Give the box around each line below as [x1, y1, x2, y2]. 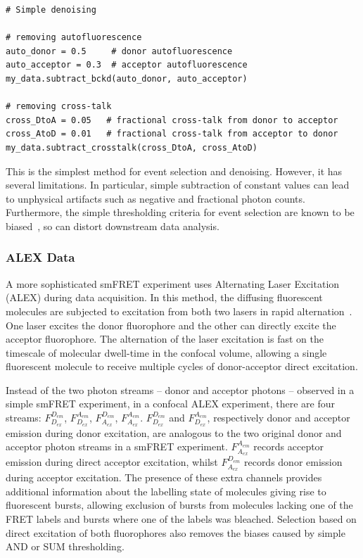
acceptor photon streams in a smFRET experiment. [6, 439, 228, 454]
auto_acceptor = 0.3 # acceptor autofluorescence [6, 60, 248, 70]
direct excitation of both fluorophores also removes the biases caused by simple [6, 525, 345, 540]
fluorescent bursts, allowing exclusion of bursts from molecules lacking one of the [6, 497, 353, 512]
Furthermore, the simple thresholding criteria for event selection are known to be [6, 205, 355, 220]
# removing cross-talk [6, 101, 112, 112]
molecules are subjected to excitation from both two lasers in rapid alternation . [6, 303, 352, 318]
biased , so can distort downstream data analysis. [6, 218, 219, 233]
